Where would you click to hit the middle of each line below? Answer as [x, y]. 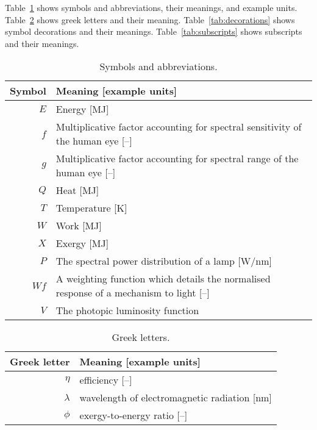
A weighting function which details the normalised [163, 279]
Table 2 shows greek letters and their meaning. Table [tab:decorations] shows [150, 19]
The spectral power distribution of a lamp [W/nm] [164, 261]
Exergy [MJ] [82, 243]
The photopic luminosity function [127, 310]
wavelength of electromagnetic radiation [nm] [176, 398]
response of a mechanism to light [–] [133, 293]
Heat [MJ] [77, 190]
